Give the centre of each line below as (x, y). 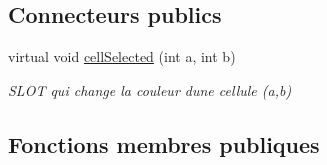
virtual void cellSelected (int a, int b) (122, 56)
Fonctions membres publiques (164, 143)
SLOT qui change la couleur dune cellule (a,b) (150, 89)
